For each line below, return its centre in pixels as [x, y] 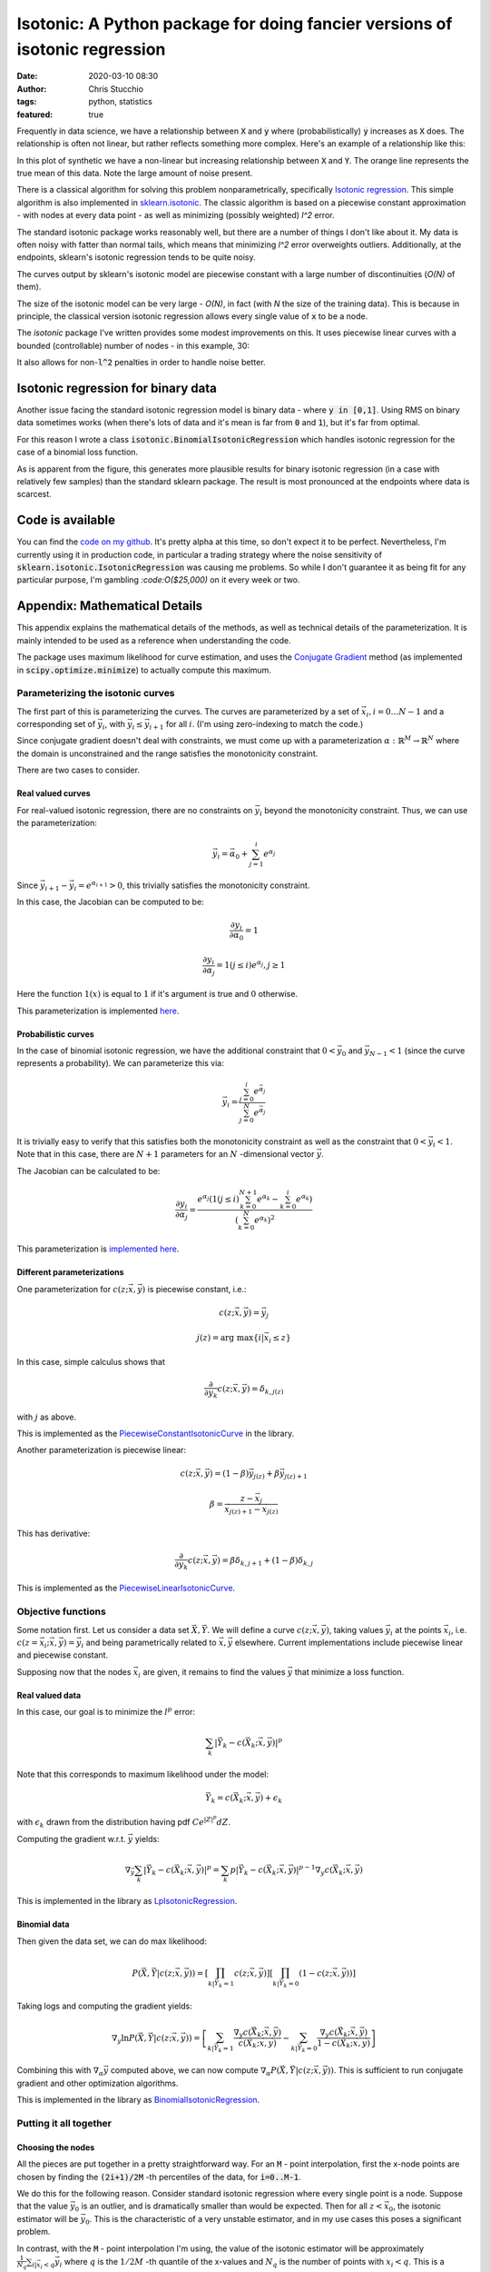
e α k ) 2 [265, 1220]
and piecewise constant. [63, 1655]
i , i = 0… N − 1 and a [405, 712]
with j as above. [47, 1417]
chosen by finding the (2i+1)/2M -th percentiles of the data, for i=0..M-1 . [159, 2177]
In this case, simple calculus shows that [91, 1361]
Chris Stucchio [116, 89]
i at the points [416, 1631]
